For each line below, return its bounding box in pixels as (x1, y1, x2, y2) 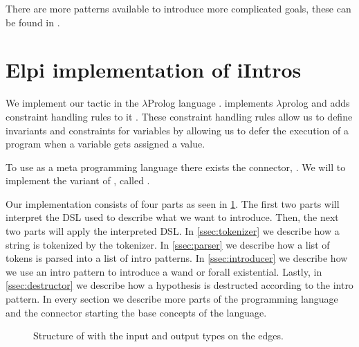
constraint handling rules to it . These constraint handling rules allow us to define (6, 109, 353, 123)
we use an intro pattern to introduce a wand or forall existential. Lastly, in (6, 264, 322, 278)
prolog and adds (282, 96, 350, 110)
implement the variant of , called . (6, 173, 150, 188)
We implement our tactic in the (6, 96, 139, 110)
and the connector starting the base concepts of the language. (6, 305, 267, 319)
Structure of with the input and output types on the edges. (33, 328, 284, 343)
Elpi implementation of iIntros (6, 55, 302, 84)
